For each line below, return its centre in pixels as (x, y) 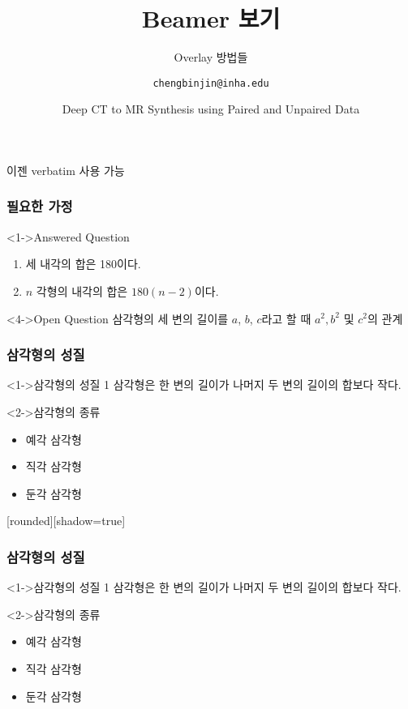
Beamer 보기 (211, 18)
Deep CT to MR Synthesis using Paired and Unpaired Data (211, 109)
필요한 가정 (40, 206)
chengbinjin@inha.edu (211, 83)
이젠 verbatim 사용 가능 (66, 170)
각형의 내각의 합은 (82, 290)
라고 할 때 (286, 318)
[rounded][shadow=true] (66, 521)
